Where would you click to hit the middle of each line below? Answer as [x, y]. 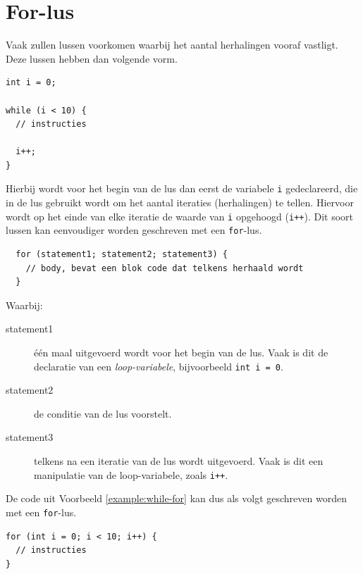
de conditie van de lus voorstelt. [103, 413]
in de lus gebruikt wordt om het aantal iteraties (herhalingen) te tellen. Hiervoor [180, 202]
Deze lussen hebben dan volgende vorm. [92, 58]
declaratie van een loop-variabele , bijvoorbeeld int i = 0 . [159, 366]
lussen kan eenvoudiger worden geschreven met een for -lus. [134, 230]
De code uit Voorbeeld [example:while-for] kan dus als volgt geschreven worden [176, 498]
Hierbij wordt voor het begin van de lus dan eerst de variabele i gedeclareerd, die [182, 188]
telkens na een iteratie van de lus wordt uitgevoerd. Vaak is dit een [179, 461]
